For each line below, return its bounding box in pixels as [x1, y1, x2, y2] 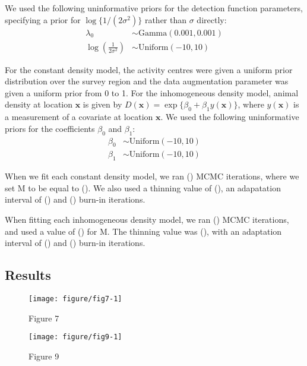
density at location [5, 98, 73, 111]
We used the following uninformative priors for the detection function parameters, [5, 2, 303, 14]
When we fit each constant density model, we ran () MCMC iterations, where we [5, 170, 299, 182]
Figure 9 [29, 349, 59, 362]
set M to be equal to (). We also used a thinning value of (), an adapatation [5, 181, 281, 194]
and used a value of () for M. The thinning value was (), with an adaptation [5, 225, 282, 237]
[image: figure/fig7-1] [29, 295, 122, 304]
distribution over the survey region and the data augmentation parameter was [5, 75, 289, 87]
